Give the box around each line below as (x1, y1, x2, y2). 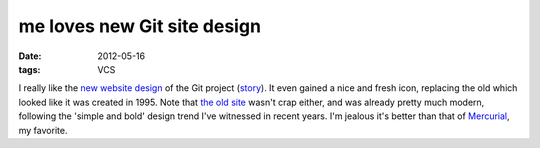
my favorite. (18, 124, 68, 136)
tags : (18, 63, 41, 75)
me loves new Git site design (18, 15, 262, 37)
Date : (18, 50, 42, 62)
